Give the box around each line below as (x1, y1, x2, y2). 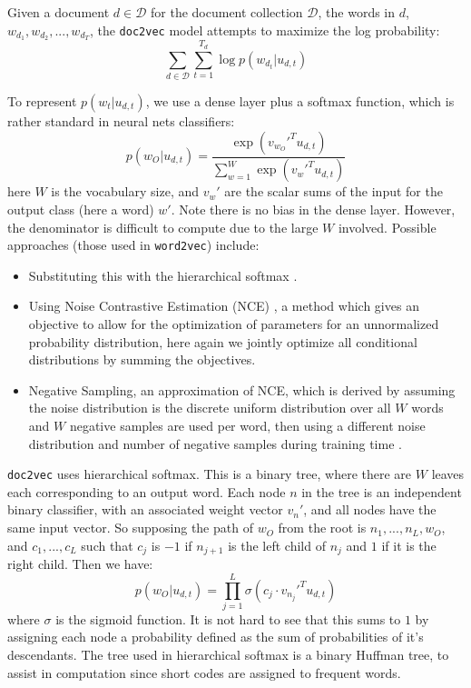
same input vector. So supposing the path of (7, 518, 253, 537)
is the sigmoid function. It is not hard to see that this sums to (55, 609, 401, 628)
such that (81, 535, 133, 554)
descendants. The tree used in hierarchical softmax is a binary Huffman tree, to (7, 645, 449, 664)
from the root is (278, 518, 367, 537)
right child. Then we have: (7, 554, 153, 573)
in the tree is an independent (301, 482, 462, 501)
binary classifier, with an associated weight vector (7, 500, 283, 519)
